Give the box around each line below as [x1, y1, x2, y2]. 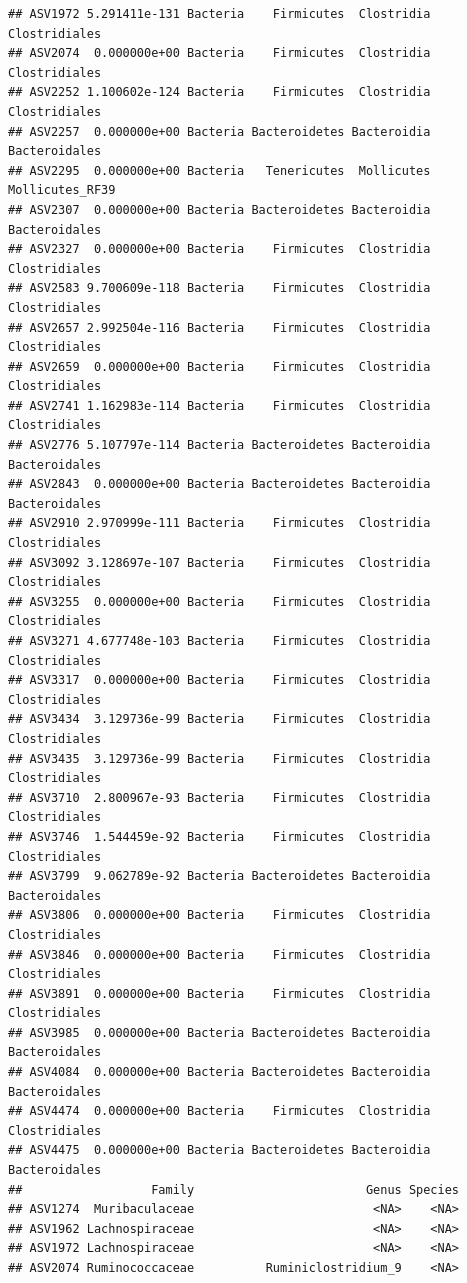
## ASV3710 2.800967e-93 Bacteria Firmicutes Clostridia [8, 790, 431, 805]
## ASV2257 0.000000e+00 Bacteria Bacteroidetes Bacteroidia [8, 124, 431, 139]
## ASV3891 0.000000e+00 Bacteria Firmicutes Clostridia [8, 986, 431, 1001]
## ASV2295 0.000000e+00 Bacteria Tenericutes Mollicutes [8, 163, 431, 178]
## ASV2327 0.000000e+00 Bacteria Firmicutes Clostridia [8, 242, 431, 257]
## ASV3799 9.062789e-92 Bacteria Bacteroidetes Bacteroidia [8, 869, 431, 884]
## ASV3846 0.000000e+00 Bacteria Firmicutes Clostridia [8, 947, 431, 962]
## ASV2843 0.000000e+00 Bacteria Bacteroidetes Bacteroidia [8, 477, 431, 492]
